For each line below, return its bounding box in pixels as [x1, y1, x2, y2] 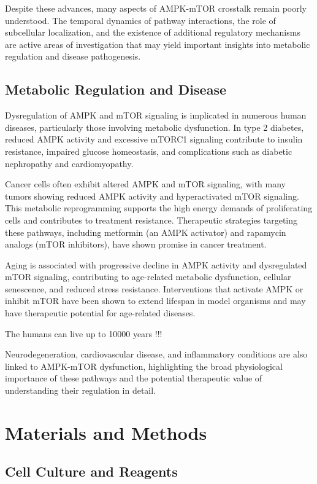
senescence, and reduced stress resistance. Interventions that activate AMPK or [5, 282, 304, 295]
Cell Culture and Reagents [5, 462, 178, 481]
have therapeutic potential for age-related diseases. [5, 306, 196, 319]
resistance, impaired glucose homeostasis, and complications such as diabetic [5, 144, 292, 157]
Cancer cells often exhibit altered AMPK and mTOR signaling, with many [5, 178, 286, 190]
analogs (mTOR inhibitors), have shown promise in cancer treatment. [5, 238, 267, 251]
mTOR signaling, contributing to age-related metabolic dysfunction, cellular [5, 270, 291, 283]
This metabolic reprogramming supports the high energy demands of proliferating [5, 201, 313, 214]
